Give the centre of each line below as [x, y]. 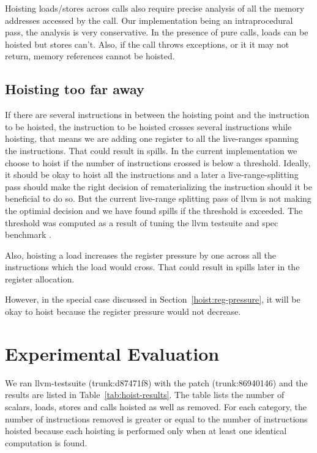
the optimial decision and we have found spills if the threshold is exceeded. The [154, 210]
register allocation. [40, 278]
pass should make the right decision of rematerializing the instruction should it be [158, 186]
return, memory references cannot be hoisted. [90, 56]
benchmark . [28, 234]
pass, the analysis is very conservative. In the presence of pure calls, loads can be [157, 32]
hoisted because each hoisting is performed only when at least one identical [146, 431]
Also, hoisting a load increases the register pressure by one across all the [141, 255]
